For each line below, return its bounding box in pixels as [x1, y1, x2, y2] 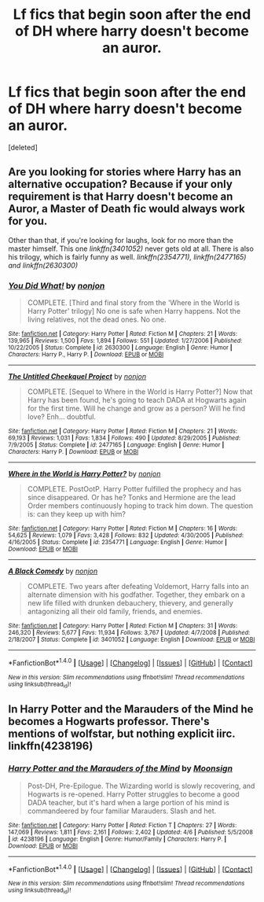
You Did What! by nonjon [8, 280, 105, 291]
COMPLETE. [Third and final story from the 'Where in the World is [27, 298, 240, 307]
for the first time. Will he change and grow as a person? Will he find [27, 403, 246, 414]
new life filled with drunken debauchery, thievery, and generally [27, 598, 233, 608]
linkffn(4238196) [8, 739, 93, 753]
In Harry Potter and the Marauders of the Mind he [8, 702, 254, 716]
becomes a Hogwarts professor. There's [8, 715, 210, 728]
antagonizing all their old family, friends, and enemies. [27, 607, 203, 617]
